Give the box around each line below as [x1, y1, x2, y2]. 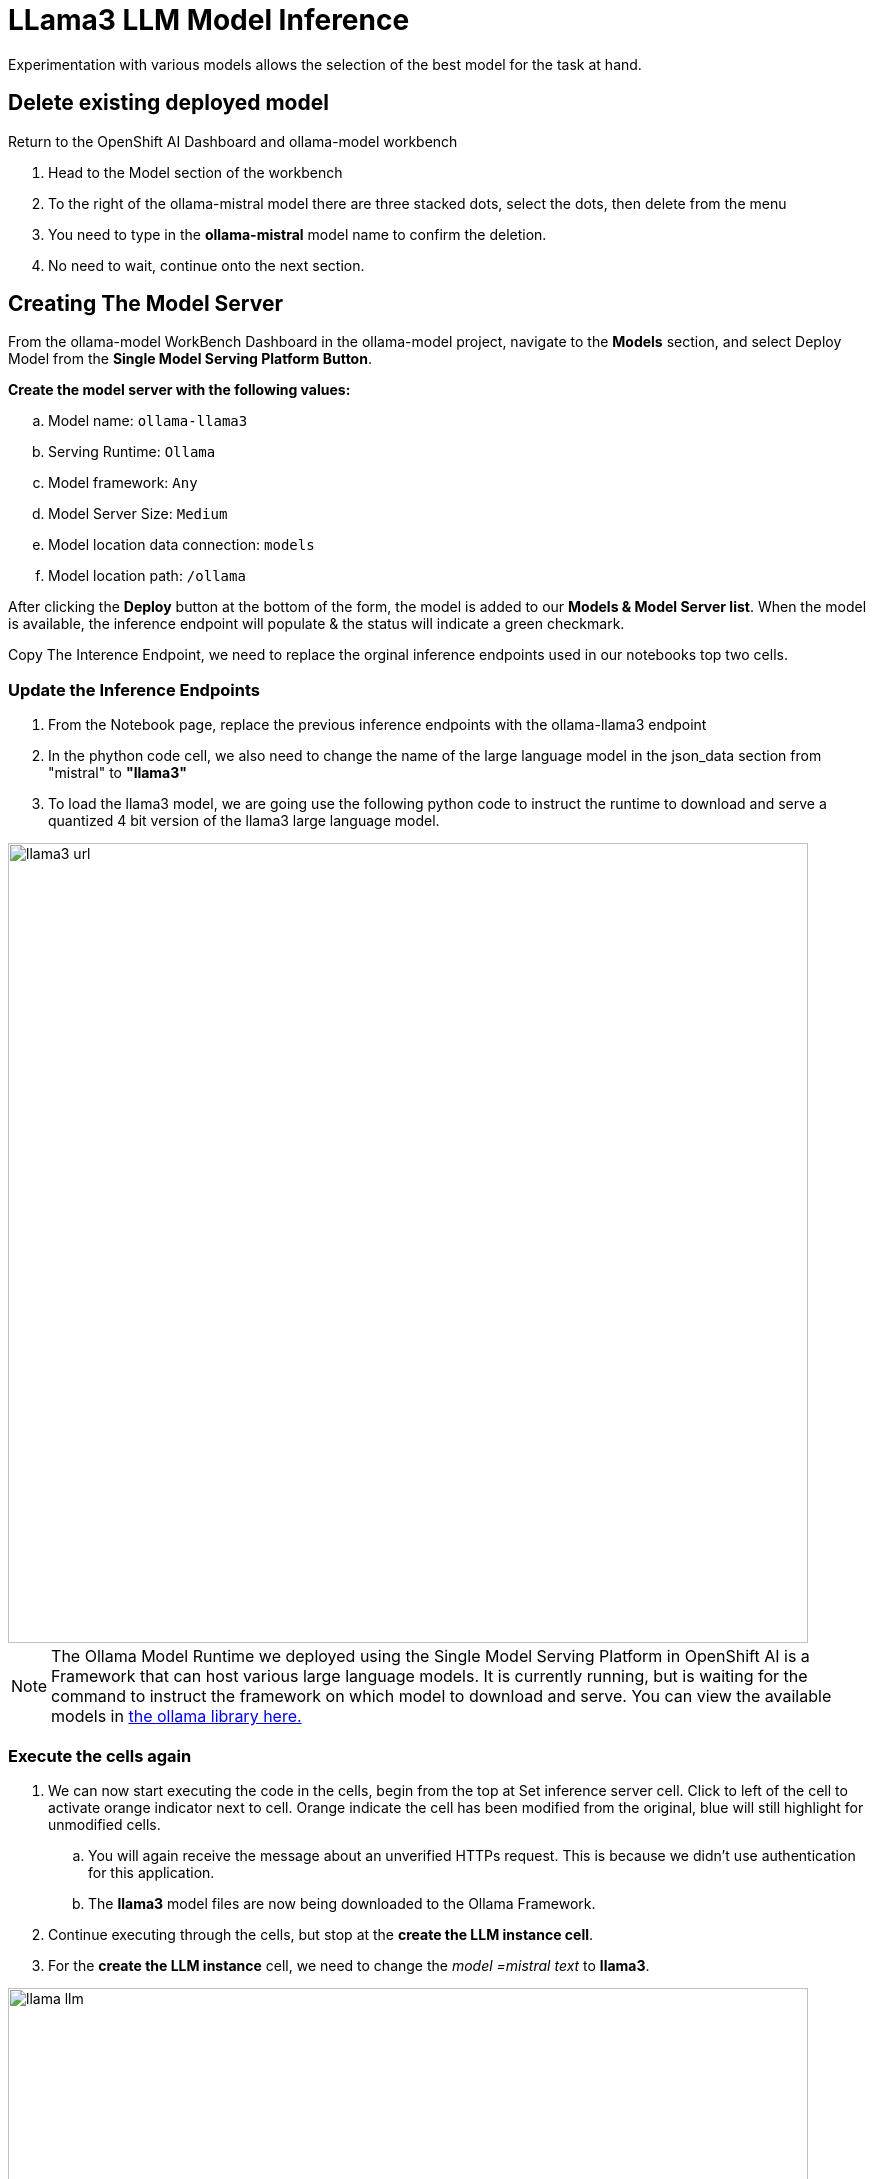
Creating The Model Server [8, 291, 284, 317]
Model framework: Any [48, 474, 198, 492]
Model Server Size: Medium [48, 505, 228, 523]
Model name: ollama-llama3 [48, 412, 248, 430]
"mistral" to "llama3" [48, 764, 188, 782]
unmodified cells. [48, 1815, 161, 1833]
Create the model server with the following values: [8, 381, 351, 399]
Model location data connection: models [48, 536, 315, 554]
